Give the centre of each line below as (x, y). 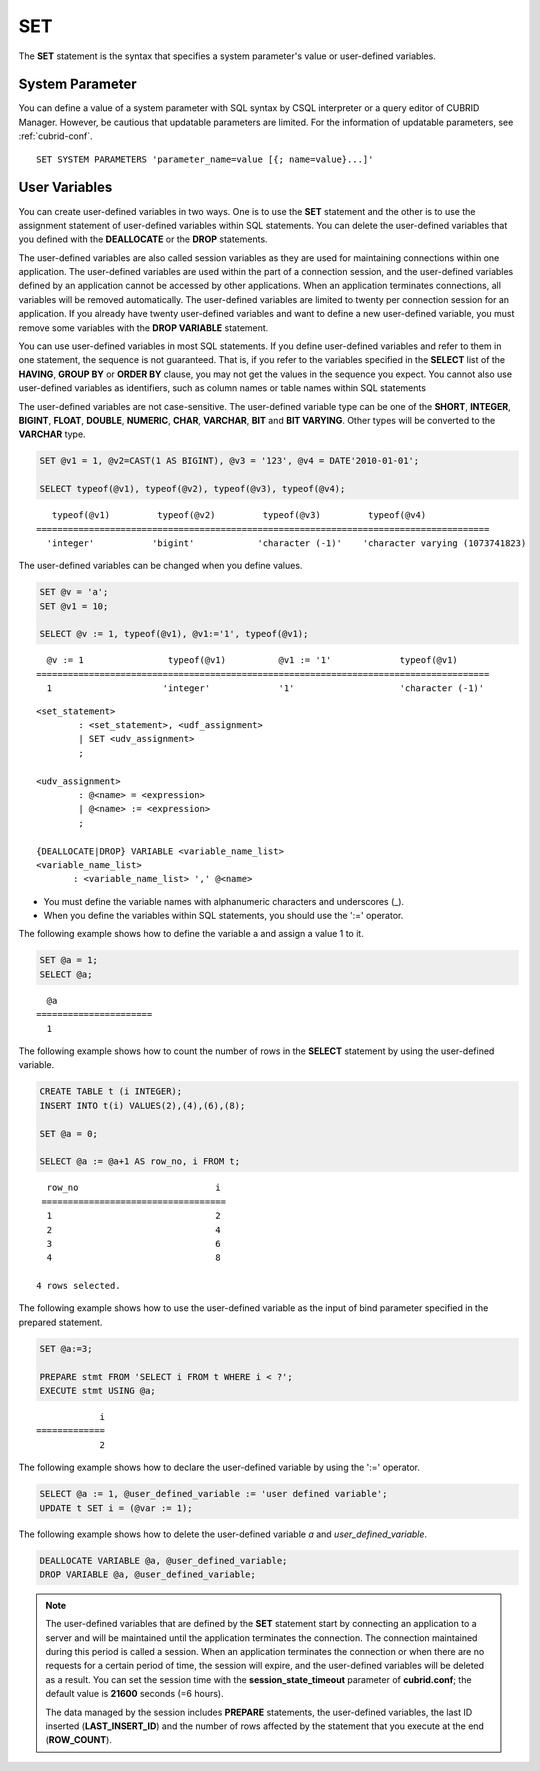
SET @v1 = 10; (74, 606)
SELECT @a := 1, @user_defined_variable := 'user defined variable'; (213, 1494)
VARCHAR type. (52, 434)
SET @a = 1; (69, 960)
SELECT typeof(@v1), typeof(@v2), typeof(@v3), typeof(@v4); (192, 489)
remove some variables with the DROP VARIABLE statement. (143, 327)
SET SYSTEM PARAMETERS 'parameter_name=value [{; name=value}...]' (205, 159)
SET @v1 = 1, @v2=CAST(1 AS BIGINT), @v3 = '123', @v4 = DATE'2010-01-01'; (229, 461)
